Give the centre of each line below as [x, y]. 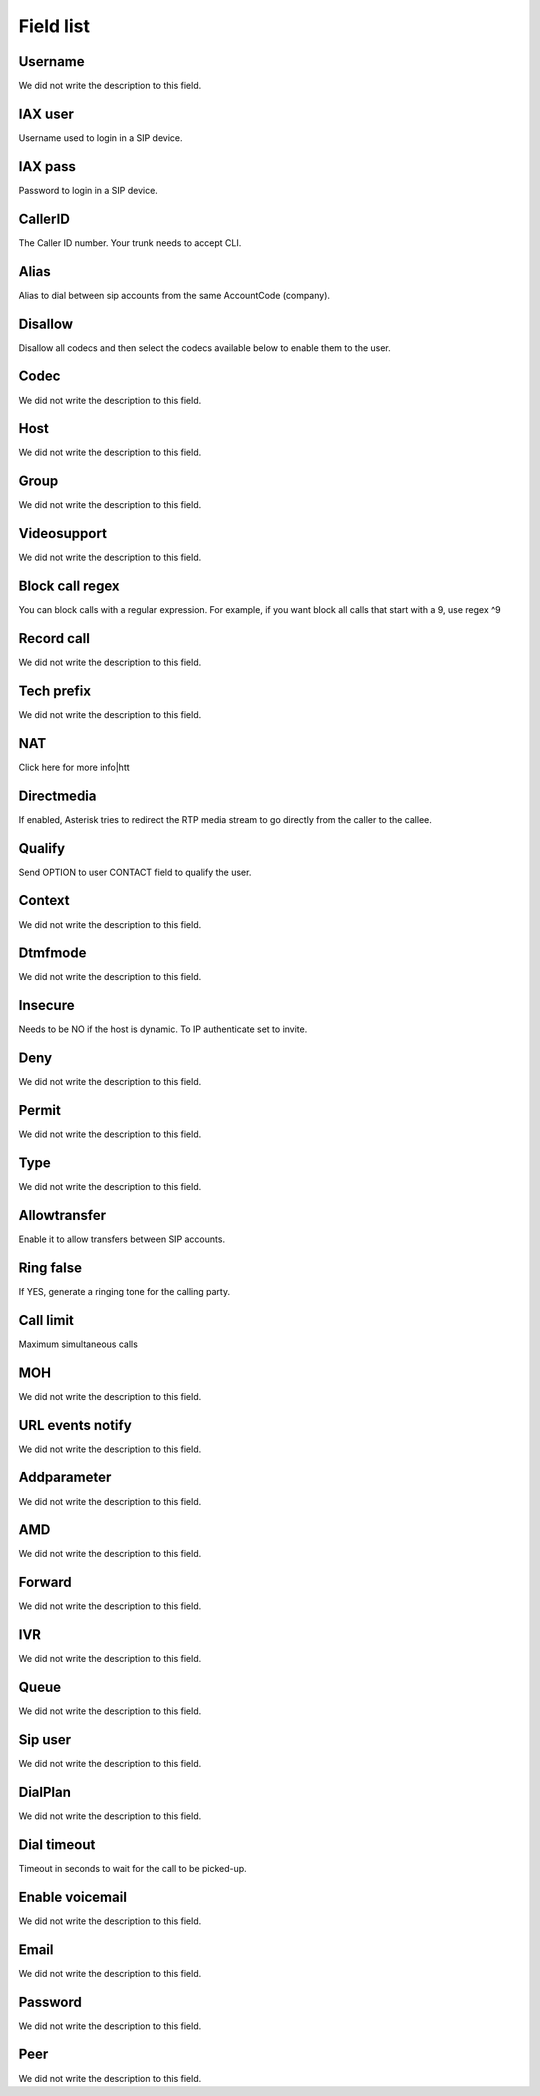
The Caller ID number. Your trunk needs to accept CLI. [130, 242]
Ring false [50, 1267]
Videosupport [62, 533]
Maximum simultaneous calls [78, 1344]
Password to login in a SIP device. [88, 190]
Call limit [46, 1320]
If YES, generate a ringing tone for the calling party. [124, 1291]
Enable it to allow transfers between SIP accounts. [121, 1239]
